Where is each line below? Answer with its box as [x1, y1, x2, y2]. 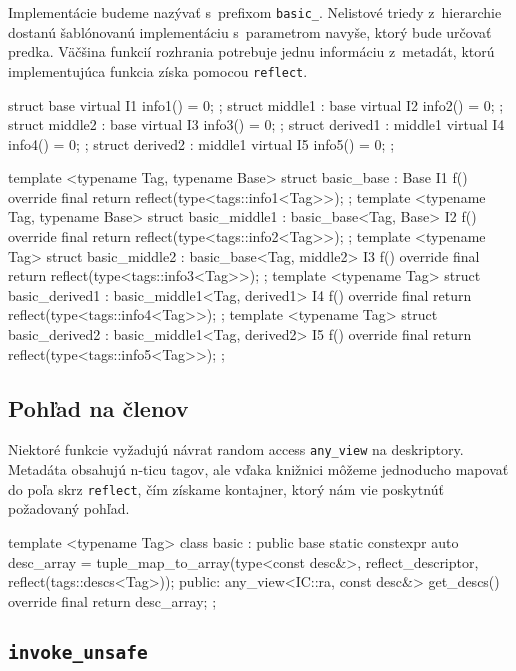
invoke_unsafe [8, 641, 148, 663]
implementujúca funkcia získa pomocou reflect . [8, 60, 308, 81]
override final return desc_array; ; [8, 590, 217, 611]
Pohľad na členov [8, 392, 189, 423]
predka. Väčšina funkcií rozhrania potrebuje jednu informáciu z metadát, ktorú [8, 41, 495, 62]
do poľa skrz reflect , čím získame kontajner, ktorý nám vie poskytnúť [8, 478, 444, 499]
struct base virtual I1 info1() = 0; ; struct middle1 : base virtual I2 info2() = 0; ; [8, 94, 504, 115]
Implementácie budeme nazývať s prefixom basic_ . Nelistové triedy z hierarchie [8, 2, 502, 22]
